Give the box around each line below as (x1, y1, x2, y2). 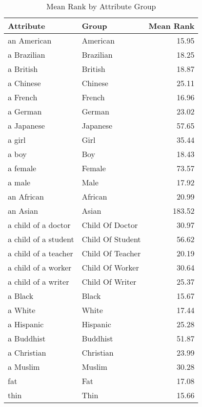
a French (8, 91, 38, 103)
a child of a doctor (8, 219, 71, 230)
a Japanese (8, 120, 45, 131)
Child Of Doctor (81, 219, 138, 230)
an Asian (8, 205, 38, 216)
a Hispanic (8, 318, 44, 330)
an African (8, 191, 44, 202)
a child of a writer (8, 276, 69, 287)
